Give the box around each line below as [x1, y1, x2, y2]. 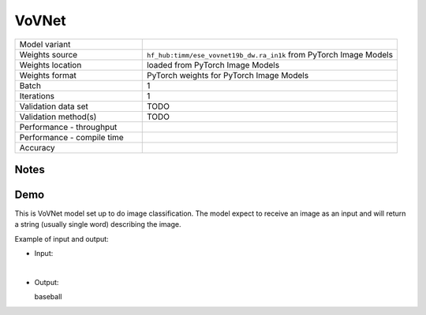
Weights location [19, 59, 82, 70]
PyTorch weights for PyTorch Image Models [146, 69, 309, 80]
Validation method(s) [19, 111, 97, 122]
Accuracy [19, 142, 55, 153]
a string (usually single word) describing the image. [14, 220, 181, 229]
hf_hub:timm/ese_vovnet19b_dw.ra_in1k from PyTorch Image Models [146, 49, 394, 60]
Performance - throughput [19, 121, 118, 132]
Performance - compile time [19, 132, 124, 143]
